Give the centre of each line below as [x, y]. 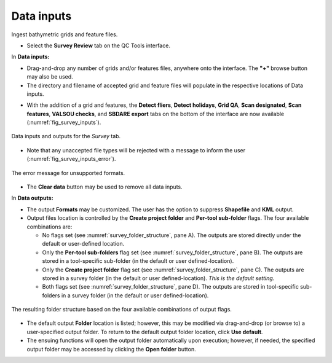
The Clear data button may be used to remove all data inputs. [105, 187]
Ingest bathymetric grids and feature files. [65, 34]
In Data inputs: [30, 57]
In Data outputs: [32, 198]
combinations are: [49, 227]
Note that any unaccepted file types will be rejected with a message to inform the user [136, 150]
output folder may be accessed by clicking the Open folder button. [111, 349]
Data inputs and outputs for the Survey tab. [66, 136]
